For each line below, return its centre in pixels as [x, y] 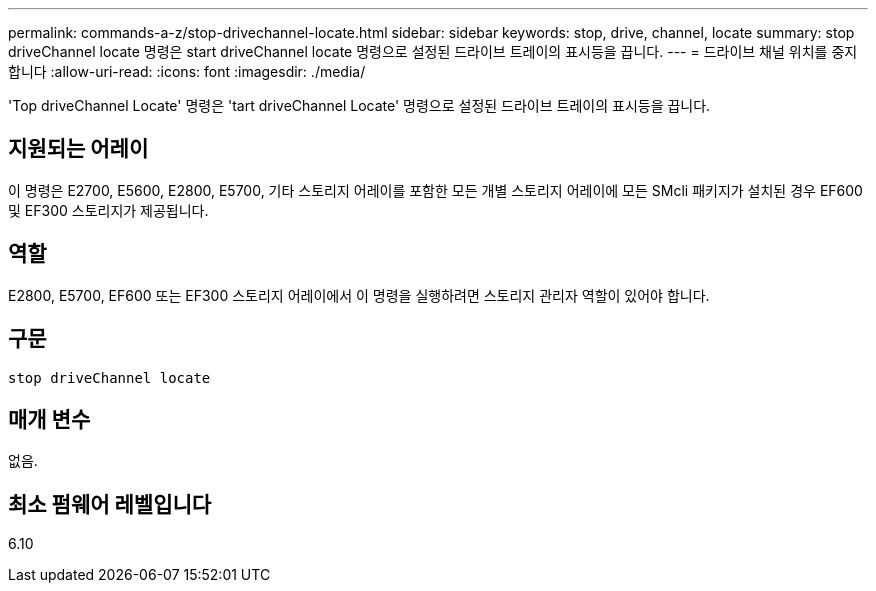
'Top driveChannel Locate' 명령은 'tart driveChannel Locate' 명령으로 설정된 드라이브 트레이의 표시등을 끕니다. [359, 105]
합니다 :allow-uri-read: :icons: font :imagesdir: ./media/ [187, 71]
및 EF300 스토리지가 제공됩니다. [108, 210]
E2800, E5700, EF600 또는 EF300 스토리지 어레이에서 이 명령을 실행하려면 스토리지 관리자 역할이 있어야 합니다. [359, 295]
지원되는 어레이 [78, 149]
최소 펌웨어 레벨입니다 [110, 504]
